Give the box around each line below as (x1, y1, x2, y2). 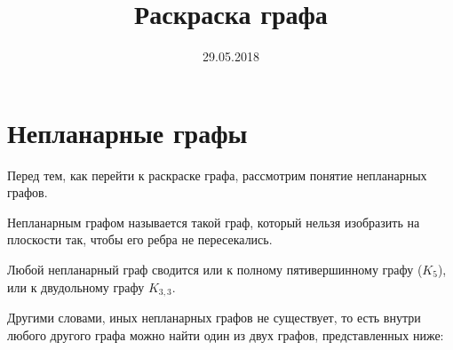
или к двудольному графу (7, 277, 145, 296)
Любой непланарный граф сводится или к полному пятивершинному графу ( (7, 260, 423, 279)
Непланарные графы (7, 114, 248, 150)
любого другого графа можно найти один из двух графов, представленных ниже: (7, 325, 444, 344)
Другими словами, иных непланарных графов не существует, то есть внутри (7, 308, 421, 327)
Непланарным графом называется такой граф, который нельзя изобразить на (7, 212, 420, 231)
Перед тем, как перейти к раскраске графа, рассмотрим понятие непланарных (7, 165, 427, 184)
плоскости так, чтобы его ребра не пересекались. (7, 230, 273, 249)
